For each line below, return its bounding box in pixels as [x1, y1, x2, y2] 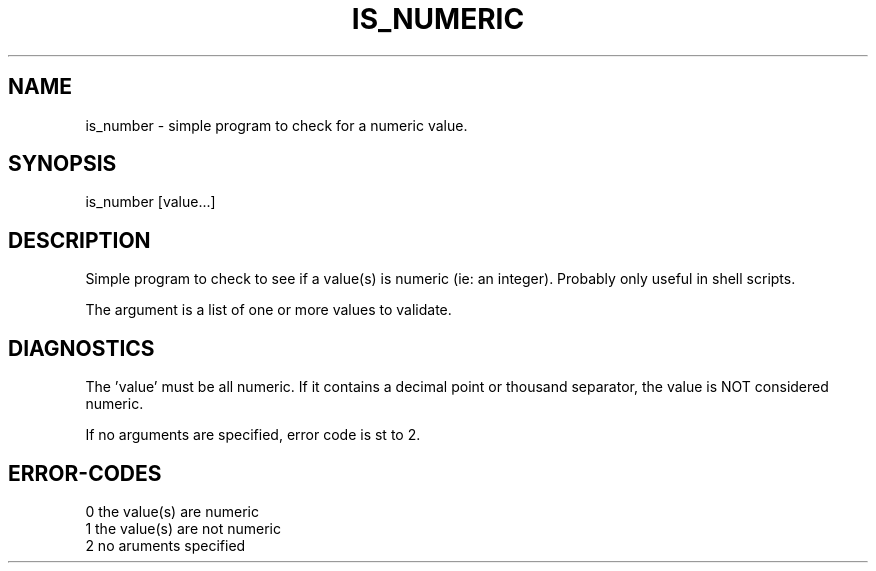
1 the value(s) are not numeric [85, 519, 281, 537]
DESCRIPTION [8, 227, 151, 253]
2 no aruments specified [85, 536, 246, 554]
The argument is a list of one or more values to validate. [85, 301, 452, 319]
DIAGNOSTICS [8, 335, 155, 361]
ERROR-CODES [8, 460, 162, 486]
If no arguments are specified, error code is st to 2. [85, 426, 421, 444]
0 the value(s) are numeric [85, 502, 259, 520]
